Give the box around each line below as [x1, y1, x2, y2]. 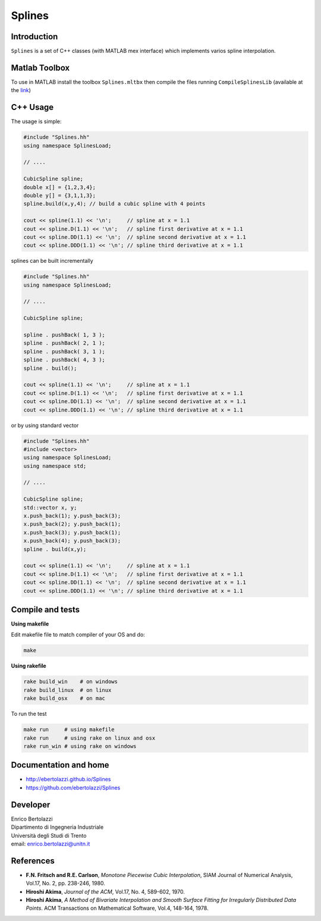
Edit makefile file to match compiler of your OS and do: [11, 631, 145, 639]
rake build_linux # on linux [23, 687, 112, 693]
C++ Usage [11, 102, 54, 112]
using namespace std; [23, 463, 87, 469]
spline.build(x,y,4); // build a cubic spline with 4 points [23, 200, 206, 208]
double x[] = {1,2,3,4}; [23, 184, 96, 190]
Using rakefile [11, 662, 47, 669]
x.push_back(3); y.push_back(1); [23, 529, 121, 536]
